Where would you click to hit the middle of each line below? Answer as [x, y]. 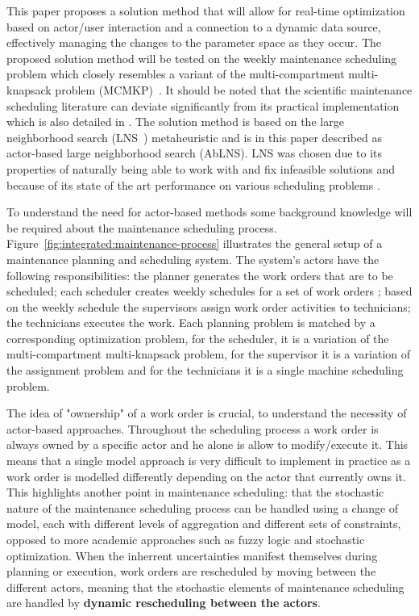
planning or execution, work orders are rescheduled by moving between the [191, 571]
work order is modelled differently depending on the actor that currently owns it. [206, 476]
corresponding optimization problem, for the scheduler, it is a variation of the [198, 338]
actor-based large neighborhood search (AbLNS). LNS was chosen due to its [195, 153]
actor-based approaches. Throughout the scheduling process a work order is [193, 428]
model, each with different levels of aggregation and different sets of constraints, [204, 524]
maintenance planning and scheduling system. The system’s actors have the [193, 259]
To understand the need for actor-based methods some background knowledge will [209, 212]
